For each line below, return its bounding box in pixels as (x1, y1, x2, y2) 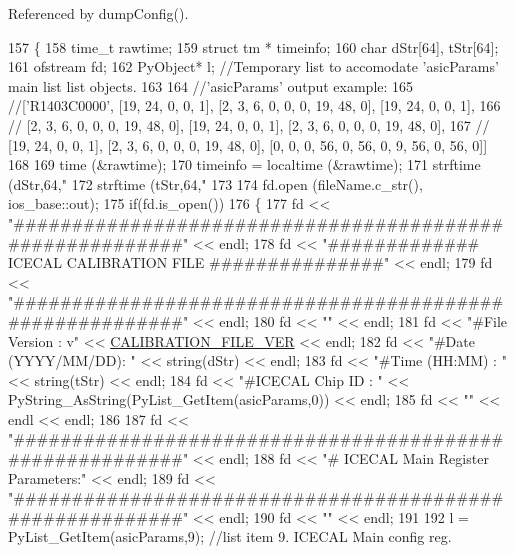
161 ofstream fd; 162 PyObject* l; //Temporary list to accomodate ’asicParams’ (8, 56, 499, 77)
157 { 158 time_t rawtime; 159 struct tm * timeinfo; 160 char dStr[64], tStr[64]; (8, 36, 499, 57)
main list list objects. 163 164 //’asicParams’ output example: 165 (8, 75, 414, 96)
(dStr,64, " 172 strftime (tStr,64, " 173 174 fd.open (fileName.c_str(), (8, 173, 423, 194)
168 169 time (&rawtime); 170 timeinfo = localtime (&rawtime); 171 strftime (8, 154, 481, 175)
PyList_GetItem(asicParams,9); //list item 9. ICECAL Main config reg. (8, 526, 452, 547)
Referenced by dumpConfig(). (8, 3, 189, 23)
